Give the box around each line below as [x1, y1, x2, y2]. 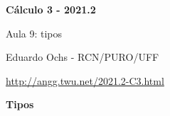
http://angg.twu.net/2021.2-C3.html [6, 73, 164, 88]
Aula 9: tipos [6, 25, 63, 40]
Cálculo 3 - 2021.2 [6, 2, 96, 16]
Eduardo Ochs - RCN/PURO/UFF [6, 50, 159, 64]
